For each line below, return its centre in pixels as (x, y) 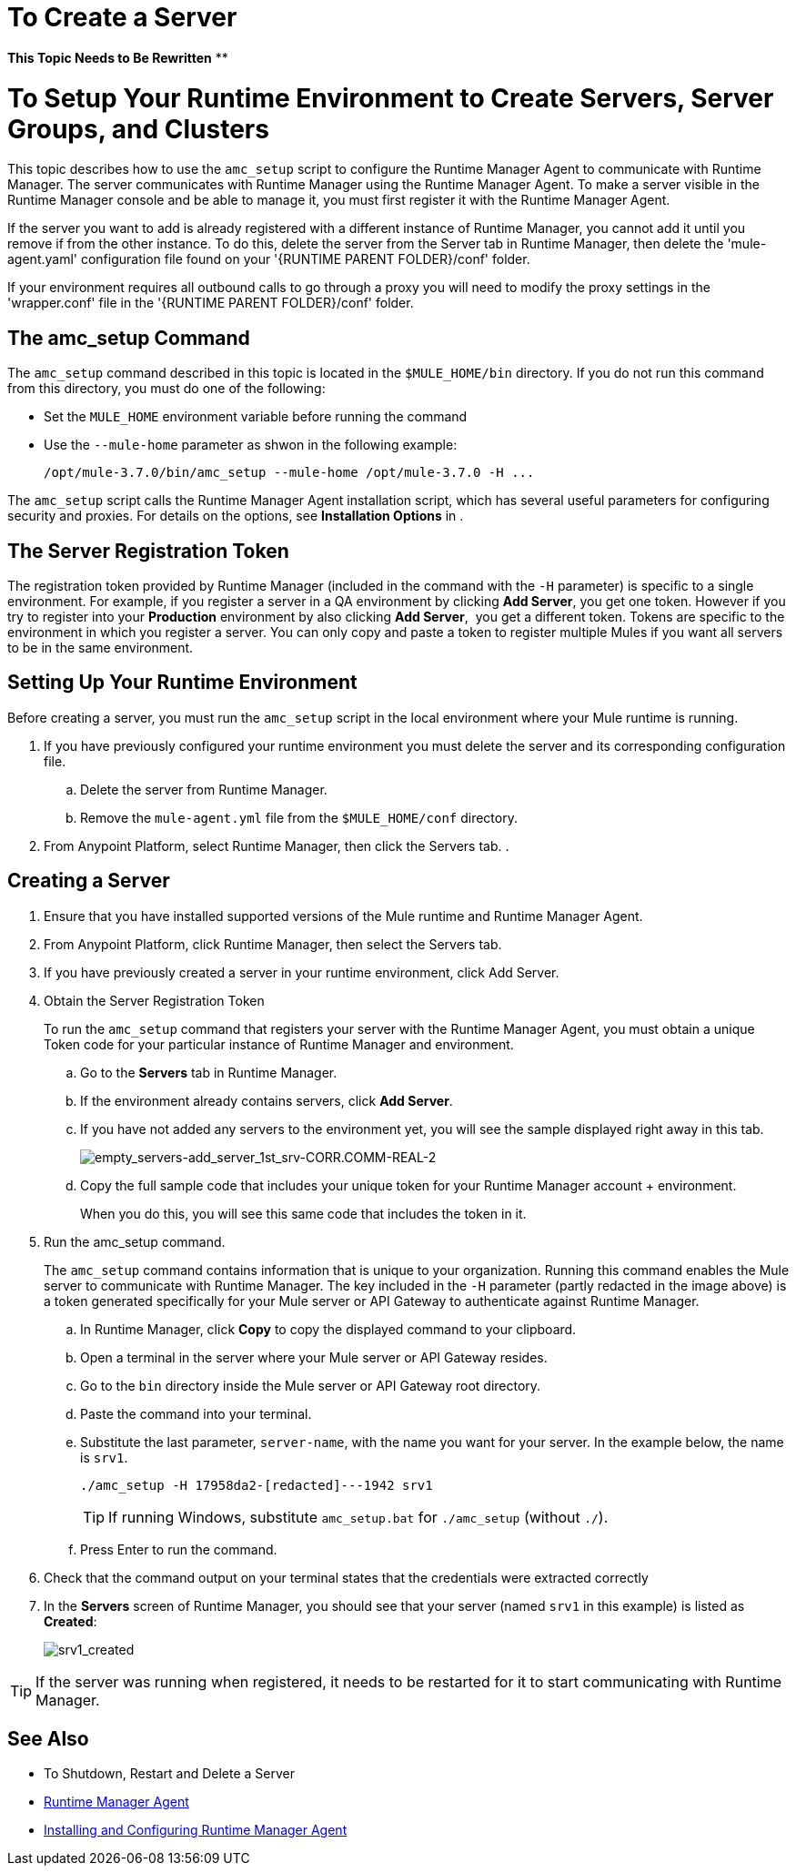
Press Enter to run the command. (179, 1549)
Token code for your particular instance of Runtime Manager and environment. (279, 1044)
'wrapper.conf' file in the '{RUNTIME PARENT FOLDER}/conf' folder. (211, 303)
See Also (48, 1739)
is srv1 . (104, 1457)
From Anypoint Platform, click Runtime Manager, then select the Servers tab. (273, 944)
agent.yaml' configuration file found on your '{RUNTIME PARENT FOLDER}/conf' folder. (269, 259)
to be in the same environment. (101, 647)
